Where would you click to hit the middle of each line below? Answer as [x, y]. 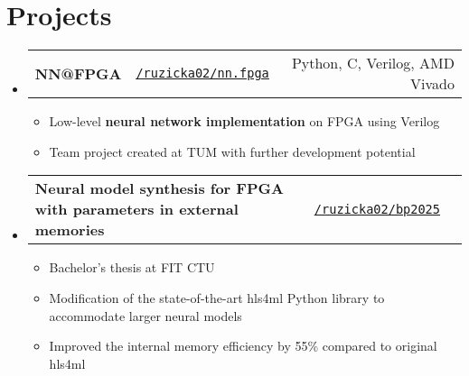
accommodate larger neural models [145, 315]
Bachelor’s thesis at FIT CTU [132, 267]
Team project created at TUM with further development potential [232, 151]
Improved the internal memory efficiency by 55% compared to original [243, 346]
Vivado [432, 84]
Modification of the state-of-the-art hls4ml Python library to [217, 297]
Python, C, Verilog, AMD [373, 63]
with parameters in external [136, 209]
